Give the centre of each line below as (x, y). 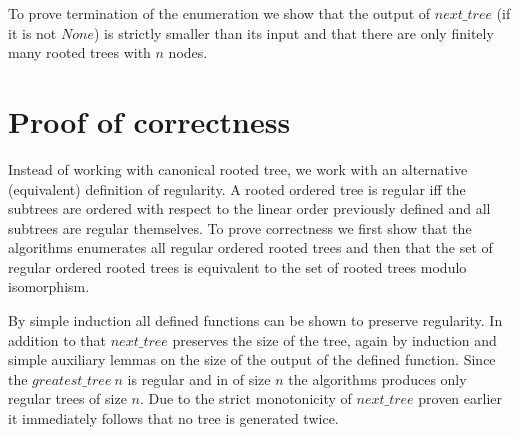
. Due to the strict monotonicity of (245, 398)
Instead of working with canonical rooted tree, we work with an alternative (238, 168)
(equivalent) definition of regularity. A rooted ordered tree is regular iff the (237, 188)
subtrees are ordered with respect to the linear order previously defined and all (249, 208)
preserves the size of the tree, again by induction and (334, 339)
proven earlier (460, 398)
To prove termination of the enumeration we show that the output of (219, 13)
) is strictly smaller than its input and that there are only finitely (293, 32)
